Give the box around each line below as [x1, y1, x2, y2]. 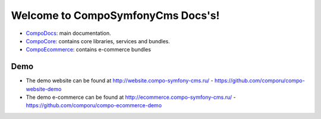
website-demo [26, 85, 62, 92]
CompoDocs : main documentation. [26, 30, 111, 37]
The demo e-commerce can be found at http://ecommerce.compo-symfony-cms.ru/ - [26, 94, 236, 101]
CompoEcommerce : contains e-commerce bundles [26, 46, 152, 53]
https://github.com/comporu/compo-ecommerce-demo [26, 102, 162, 109]
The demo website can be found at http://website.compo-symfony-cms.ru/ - [26, 77, 213, 84]
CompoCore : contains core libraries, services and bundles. [26, 37, 171, 44]
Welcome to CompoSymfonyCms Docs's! [11, 9, 220, 22]
